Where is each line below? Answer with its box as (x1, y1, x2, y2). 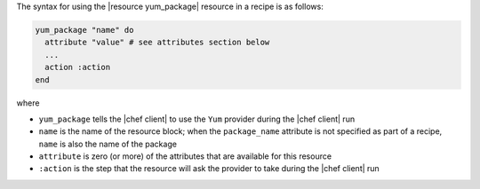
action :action (44, 62, 111, 73)
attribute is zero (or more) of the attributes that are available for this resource (38, 151, 332, 161)
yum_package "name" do (35, 25, 134, 35)
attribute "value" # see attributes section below (44, 37, 270, 48)
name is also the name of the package (38, 138, 178, 149)
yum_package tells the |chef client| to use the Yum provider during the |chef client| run (38, 114, 356, 124)
